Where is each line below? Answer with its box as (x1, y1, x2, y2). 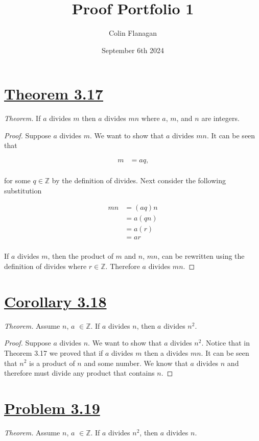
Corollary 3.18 (4, 290, 107, 311)
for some (4, 175, 31, 186)
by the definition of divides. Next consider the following (52, 175, 226, 186)
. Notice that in (201, 337, 250, 348)
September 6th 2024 (101, 44, 164, 55)
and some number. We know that (84, 357, 188, 368)
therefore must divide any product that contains (4, 367, 155, 378)
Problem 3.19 (4, 397, 100, 418)
